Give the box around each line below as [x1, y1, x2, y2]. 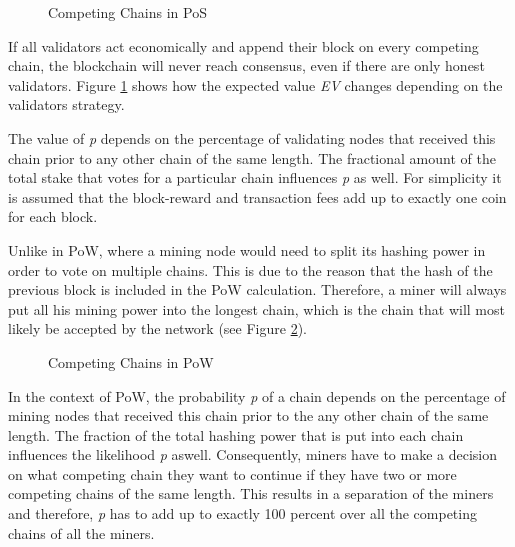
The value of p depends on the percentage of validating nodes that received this [8, 127, 496, 148]
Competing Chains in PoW [48, 351, 214, 372]
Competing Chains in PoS [48, 2, 207, 22]
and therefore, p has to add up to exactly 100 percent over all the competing [8, 503, 477, 524]
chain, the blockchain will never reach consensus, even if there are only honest [8, 55, 485, 76]
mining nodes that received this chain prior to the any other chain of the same [8, 405, 489, 426]
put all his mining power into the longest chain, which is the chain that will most [8, 298, 505, 319]
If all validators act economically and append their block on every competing [8, 35, 479, 56]
